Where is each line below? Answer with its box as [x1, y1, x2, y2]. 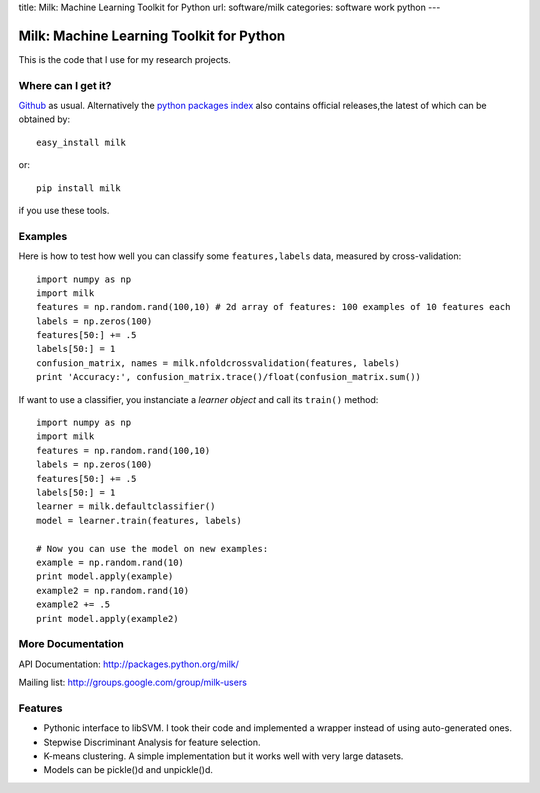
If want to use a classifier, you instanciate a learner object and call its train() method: [18, 393, 379, 405]
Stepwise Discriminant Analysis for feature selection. [43, 736, 261, 748]
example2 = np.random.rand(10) [36, 585, 190, 596]
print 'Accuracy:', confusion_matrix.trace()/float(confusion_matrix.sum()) [36, 371, 422, 383]
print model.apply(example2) [36, 613, 179, 624]
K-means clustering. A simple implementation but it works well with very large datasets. [43, 750, 404, 762]
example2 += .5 [36, 599, 111, 610]
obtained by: [18, 113, 71, 125]
